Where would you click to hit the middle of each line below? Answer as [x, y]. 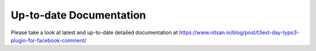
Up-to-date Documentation [78, 15]
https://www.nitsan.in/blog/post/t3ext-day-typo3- [239, 32]
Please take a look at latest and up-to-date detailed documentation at [95, 32]
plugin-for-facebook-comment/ [49, 40]
